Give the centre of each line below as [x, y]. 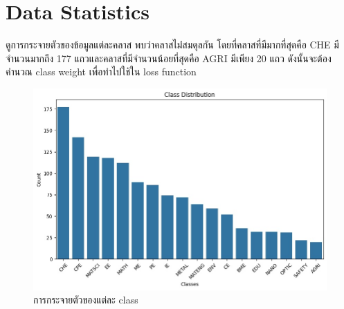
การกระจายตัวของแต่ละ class [86, 300]
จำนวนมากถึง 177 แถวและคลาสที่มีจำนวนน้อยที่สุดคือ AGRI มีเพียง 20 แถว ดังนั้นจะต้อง [169, 58]
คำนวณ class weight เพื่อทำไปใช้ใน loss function [101, 72]
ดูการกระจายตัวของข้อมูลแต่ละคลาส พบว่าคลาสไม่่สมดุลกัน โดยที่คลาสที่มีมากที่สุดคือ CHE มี [172, 45]
